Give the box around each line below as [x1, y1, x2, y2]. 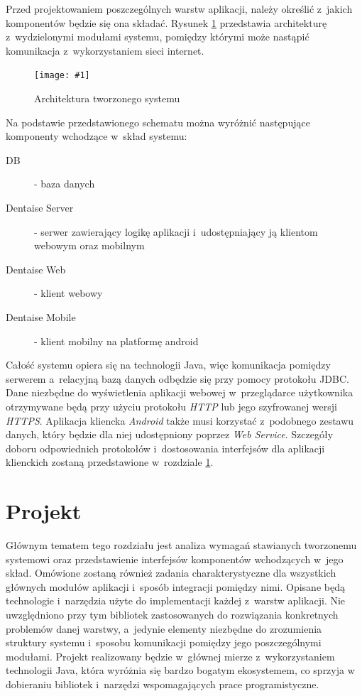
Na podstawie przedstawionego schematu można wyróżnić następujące [6, 114, 310, 129]
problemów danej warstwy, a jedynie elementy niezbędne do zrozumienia [6, 621, 322, 636]
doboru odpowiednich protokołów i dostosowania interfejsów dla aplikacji [6, 440, 325, 455]
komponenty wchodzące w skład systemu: [6, 129, 187, 143]
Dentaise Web [6, 261, 66, 276]
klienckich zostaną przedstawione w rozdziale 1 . [6, 455, 214, 469]
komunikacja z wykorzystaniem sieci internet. [6, 43, 204, 58]
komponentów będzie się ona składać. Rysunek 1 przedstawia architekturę [6, 15, 327, 30]
